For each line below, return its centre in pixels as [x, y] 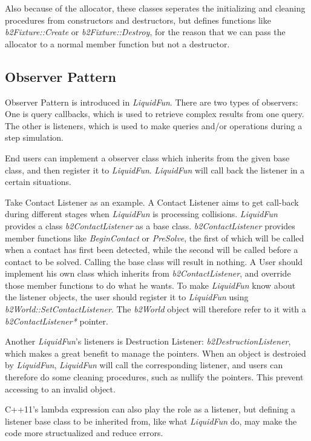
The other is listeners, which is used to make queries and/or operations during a [154, 125]
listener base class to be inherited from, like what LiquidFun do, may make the [151, 421]
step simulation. [34, 137]
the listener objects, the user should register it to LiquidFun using [127, 297]
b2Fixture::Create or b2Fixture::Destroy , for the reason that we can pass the [145, 32]
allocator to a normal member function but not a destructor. [117, 43]
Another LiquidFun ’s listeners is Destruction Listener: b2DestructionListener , [148, 341]
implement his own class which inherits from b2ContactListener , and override [148, 273]
